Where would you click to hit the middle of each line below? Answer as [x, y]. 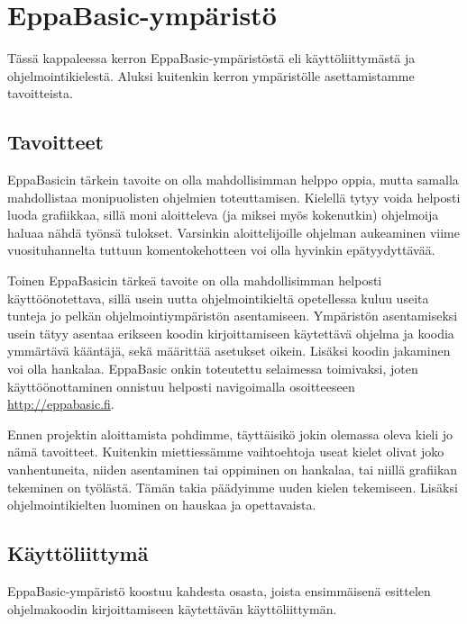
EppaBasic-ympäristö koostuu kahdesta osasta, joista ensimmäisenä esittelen [219, 591]
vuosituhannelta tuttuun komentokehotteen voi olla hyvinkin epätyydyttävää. [221, 250]
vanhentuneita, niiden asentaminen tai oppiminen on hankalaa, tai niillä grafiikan [233, 470]
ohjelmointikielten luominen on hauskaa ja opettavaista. [162, 505]
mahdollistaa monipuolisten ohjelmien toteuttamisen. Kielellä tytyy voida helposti [234, 197]
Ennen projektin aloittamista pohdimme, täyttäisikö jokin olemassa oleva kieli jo [230, 434]
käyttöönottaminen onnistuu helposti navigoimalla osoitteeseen [181, 386]
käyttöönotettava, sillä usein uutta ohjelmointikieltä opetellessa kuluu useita [218, 298]
